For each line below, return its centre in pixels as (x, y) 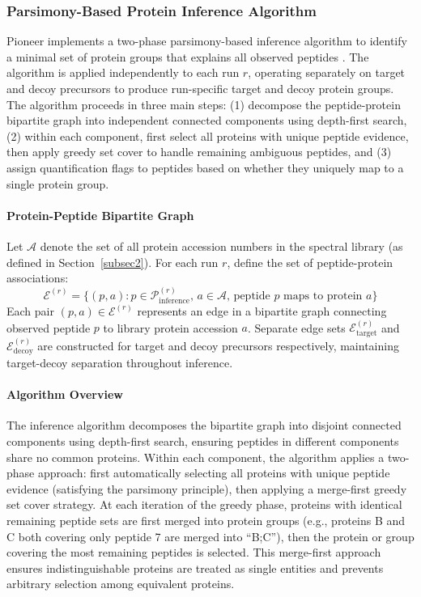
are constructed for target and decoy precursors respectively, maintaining (218, 345)
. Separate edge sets (296, 327)
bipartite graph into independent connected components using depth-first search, (207, 120)
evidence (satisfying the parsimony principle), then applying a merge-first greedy (207, 488)
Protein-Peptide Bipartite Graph (100, 215)
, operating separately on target (327, 72)
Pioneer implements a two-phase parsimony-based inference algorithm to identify (207, 41)
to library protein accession (170, 327)
